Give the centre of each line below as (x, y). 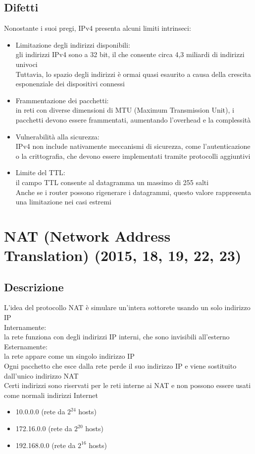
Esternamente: (26, 346)
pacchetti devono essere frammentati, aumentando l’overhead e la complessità (133, 119)
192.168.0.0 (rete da (46, 445)
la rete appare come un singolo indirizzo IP (69, 356)
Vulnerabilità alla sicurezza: (57, 136)
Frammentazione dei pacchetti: (62, 100)
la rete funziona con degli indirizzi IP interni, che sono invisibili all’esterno (117, 337)
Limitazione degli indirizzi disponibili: (73, 44)
